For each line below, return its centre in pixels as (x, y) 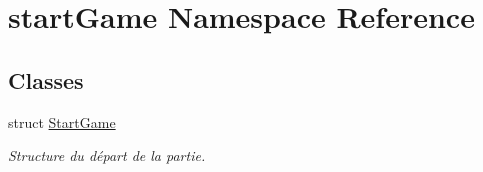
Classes (46, 79)
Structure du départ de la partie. (107, 155)
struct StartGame (62, 121)
